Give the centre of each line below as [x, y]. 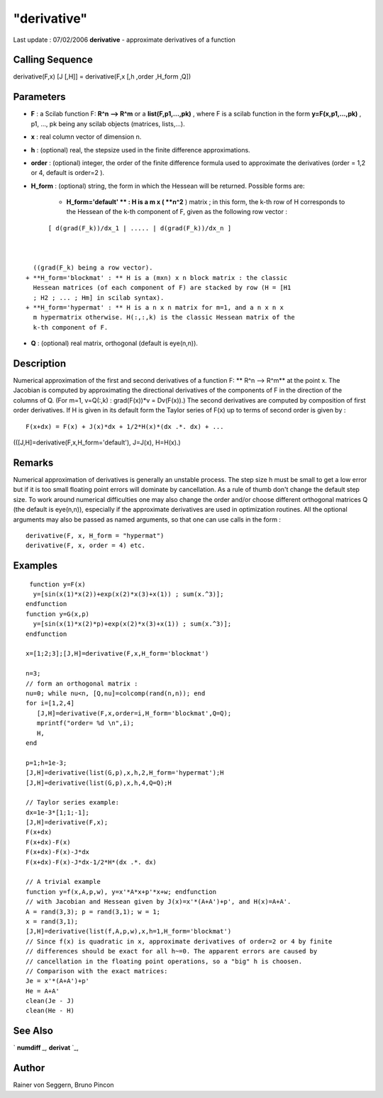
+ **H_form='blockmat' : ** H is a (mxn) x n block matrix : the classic [157, 278]
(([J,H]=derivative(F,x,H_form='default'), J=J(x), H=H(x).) [97, 442]
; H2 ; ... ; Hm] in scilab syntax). [99, 297]
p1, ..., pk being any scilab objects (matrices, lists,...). [108, 123]
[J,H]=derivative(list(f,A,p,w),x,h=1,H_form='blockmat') [129, 931]
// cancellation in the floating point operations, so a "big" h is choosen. [164, 961]
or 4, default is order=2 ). [68, 173]
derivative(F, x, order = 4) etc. [85, 545]
